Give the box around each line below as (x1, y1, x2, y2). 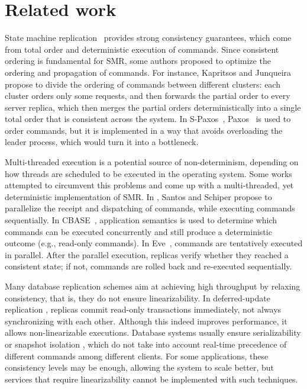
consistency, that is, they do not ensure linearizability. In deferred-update (5, 291, 270, 304)
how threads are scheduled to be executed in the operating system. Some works (5, 167, 292, 179)
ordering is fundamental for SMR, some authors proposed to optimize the (5, 54, 271, 67)
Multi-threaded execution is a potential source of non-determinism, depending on (5, 156, 299, 168)
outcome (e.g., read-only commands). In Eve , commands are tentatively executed (5, 237, 303, 249)
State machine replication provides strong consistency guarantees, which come (5, 31, 292, 44)
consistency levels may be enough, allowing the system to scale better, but (5, 361, 274, 374)
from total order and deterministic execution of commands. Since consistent (5, 43, 279, 55)
